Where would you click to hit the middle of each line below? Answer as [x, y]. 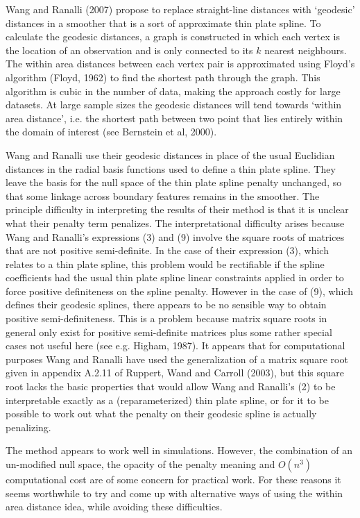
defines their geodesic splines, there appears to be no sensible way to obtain [166, 304]
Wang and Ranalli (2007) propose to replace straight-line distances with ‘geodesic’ [180, 9]
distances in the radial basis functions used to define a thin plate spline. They [171, 168]
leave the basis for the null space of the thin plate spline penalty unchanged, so [174, 182]
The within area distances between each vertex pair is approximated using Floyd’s [180, 64]
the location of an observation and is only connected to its [129, 50]
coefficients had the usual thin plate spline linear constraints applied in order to [175, 277]
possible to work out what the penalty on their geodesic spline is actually [161, 413]
